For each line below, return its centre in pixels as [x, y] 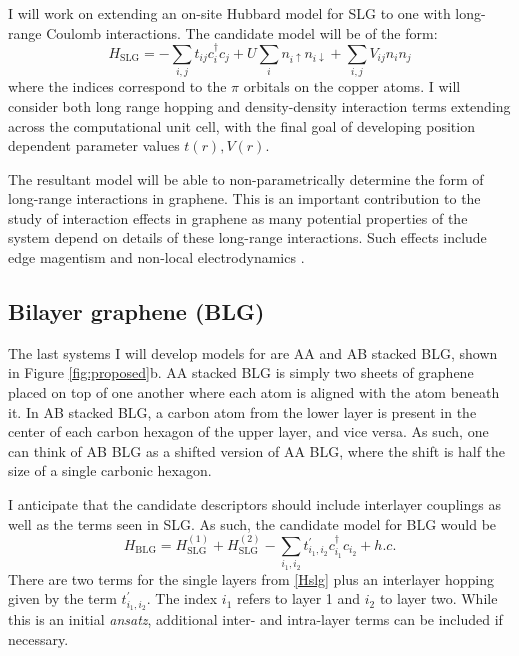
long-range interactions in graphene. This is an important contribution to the [244, 198]
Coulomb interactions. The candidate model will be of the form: [242, 32]
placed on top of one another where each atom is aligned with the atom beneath [254, 392]
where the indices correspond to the [117, 86]
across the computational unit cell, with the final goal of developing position [241, 125]
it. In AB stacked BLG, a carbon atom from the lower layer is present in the [242, 411]
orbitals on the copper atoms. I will [352, 86]
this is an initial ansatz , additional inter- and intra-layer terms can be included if [255, 619]
